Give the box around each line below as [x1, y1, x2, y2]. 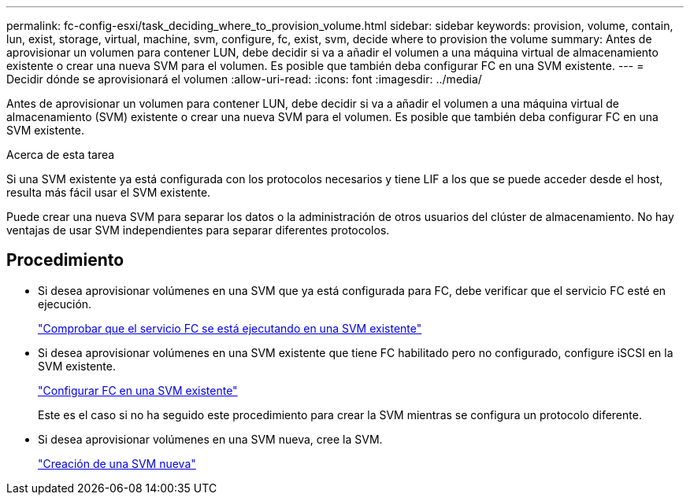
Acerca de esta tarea [6, 148, 115, 161]
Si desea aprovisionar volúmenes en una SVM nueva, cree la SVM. [38, 432, 383, 446]
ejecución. [38, 297, 92, 311]
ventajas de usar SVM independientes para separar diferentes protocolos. [6, 223, 390, 237]
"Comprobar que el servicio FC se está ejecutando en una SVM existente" [38, 321, 422, 335]
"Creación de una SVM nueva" [38, 456, 196, 470]
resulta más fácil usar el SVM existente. [6, 186, 211, 199]
